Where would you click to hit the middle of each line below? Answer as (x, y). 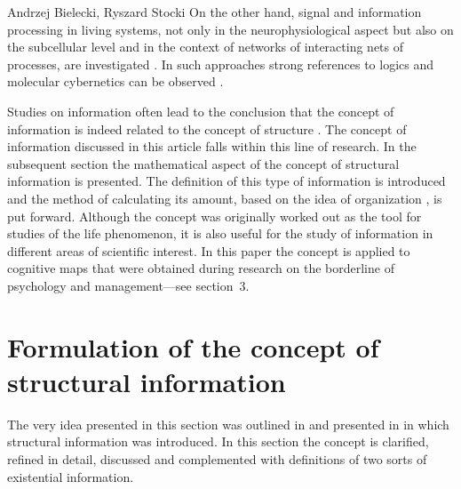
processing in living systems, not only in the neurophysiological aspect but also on (230, 29)
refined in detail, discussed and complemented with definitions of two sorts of (217, 459)
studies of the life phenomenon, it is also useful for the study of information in (220, 233)
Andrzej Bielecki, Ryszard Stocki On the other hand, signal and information (215, 12)
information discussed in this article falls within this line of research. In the (212, 146)
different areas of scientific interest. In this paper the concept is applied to (209, 250)
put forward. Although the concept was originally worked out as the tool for (215, 216)
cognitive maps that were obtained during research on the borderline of (201, 268)
